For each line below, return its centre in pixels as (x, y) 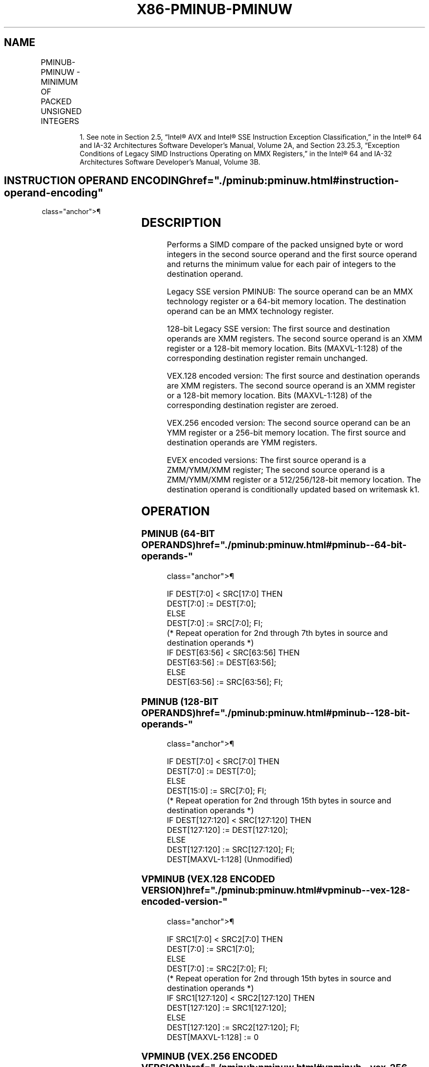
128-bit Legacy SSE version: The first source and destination (278, 329)
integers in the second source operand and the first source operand (292, 255)
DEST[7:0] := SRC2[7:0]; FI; (217, 968)
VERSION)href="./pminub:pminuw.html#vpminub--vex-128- (276, 891)
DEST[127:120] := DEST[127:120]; (227, 830)
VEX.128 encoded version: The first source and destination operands (293, 376)
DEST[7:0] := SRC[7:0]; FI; (215, 623)
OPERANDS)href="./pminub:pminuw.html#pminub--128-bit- (276, 713)
